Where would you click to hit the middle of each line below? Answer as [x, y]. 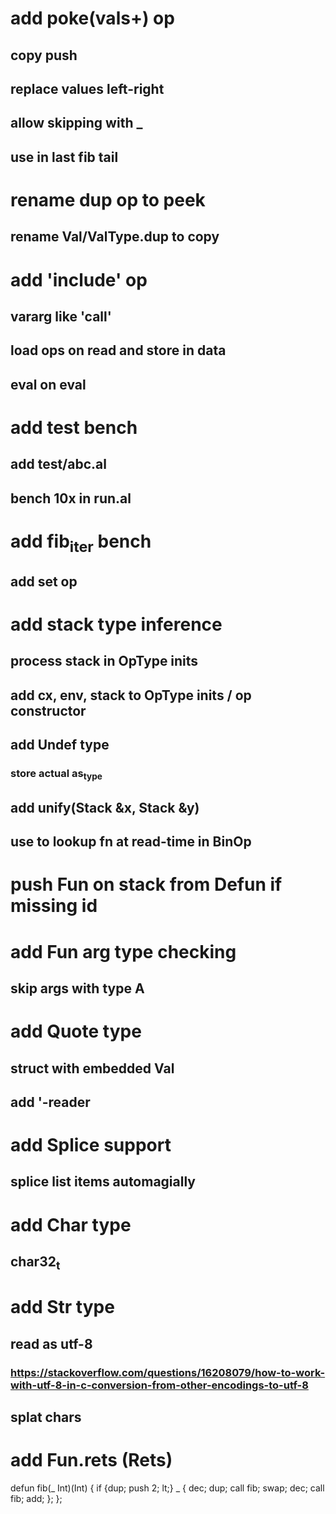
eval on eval [48, 384]
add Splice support [91, 1145]
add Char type [71, 1224]
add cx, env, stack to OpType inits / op [131, 695]
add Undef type [60, 745]
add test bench [74, 427]
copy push [44, 55]
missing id [54, 906]
